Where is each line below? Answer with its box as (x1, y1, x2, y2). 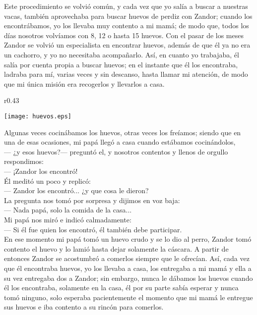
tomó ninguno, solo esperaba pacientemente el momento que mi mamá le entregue (4, 292, 253, 302)
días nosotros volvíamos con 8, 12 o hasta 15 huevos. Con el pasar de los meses (4, 30, 244, 40)
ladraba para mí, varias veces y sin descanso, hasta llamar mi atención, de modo (4, 69, 248, 79)
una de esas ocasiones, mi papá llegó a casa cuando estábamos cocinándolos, (4, 137, 236, 147)
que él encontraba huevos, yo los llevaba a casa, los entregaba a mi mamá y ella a (4, 262, 252, 273)
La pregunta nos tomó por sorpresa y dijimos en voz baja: (4, 195, 180, 205)
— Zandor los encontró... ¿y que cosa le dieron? (4, 185, 149, 196)
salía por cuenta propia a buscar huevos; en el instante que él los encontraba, (4, 59, 238, 69)
